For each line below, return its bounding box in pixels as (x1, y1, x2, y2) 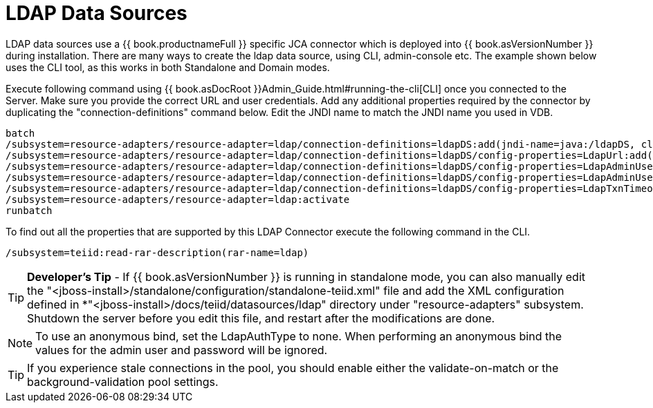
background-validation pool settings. (27, 374, 219, 389)
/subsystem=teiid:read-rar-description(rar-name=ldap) (6, 246, 309, 258)
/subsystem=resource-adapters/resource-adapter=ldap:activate (6, 193, 350, 205)
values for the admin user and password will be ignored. (35, 342, 328, 357)
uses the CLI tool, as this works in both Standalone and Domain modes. (6, 61, 330, 73)
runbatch (6, 204, 53, 216)
